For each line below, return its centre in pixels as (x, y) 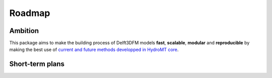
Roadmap (30, 13)
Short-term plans (37, 64)
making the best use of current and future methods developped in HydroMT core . (94, 49)
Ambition (24, 31)
